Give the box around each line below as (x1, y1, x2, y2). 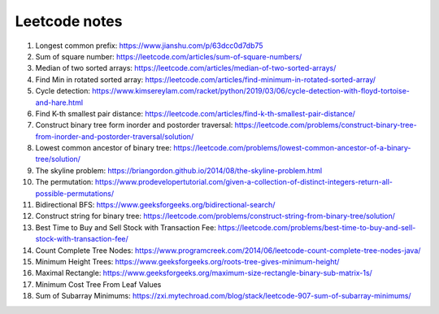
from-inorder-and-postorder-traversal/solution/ (35, 131, 194, 142)
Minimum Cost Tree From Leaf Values (35, 279, 162, 289)
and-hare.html (35, 98, 84, 107)
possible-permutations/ (35, 188, 115, 198)
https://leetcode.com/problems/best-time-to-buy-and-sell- (218, 222, 416, 232)
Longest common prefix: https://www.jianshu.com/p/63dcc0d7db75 (35, 41, 263, 50)
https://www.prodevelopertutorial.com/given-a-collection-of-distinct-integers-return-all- (94, 177, 393, 187)
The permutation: (35, 177, 93, 187)
